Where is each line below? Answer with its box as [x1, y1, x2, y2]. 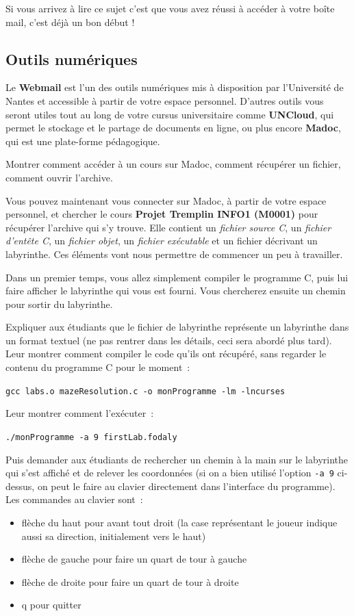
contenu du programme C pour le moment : [5, 360, 190, 374]
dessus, [5, 478, 35, 493]
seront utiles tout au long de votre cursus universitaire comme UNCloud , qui [5, 107, 334, 121]
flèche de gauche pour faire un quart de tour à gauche [21, 552, 247, 566]
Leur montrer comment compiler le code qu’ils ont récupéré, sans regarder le [5, 346, 327, 361]
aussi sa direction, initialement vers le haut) [21, 528, 206, 543]
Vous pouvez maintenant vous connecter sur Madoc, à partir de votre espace [5, 193, 327, 207]
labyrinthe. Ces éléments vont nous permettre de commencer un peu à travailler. [5, 246, 343, 261]
